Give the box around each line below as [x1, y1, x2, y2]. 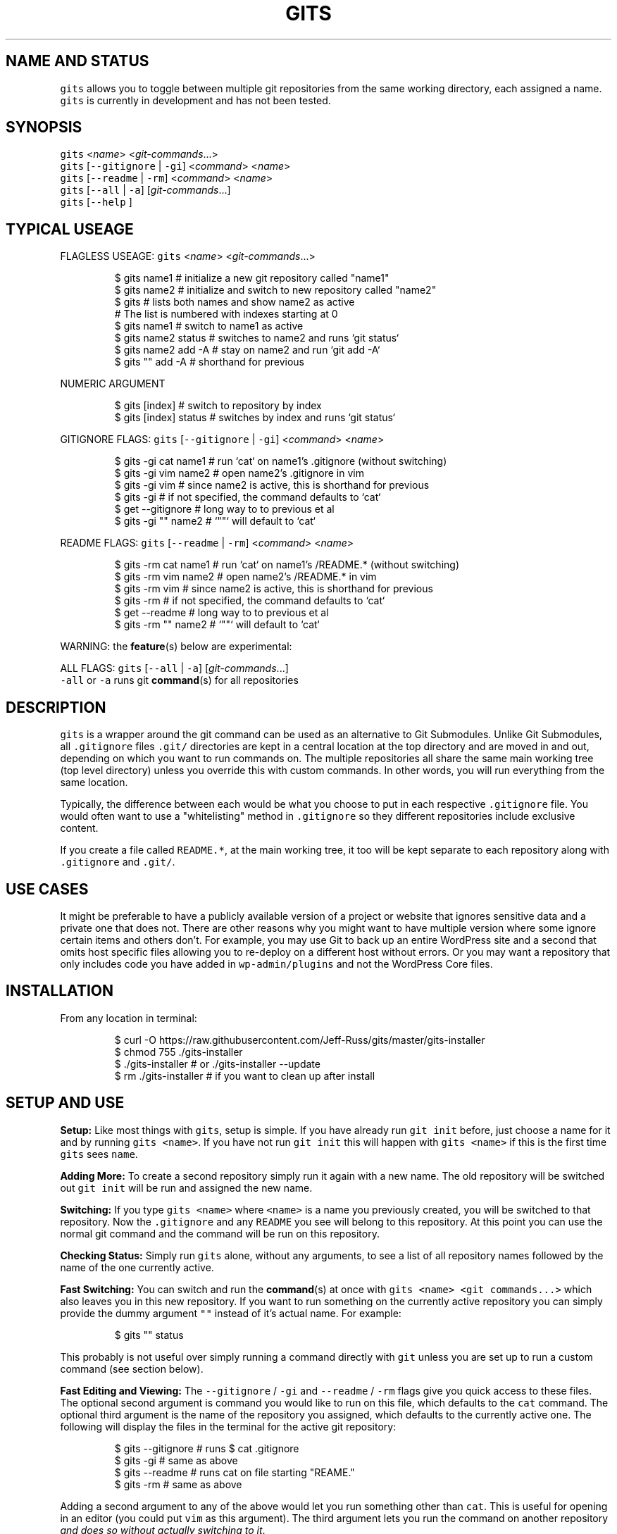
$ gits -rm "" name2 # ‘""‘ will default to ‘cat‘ [114, 618, 320, 631]
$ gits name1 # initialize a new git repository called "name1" [114, 272, 389, 285]
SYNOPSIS [6, 118, 82, 137]
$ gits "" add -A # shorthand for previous [114, 356, 305, 368]
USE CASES [6, 880, 89, 898]
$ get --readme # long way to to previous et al [114, 606, 329, 619]
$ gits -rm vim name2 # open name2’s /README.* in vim [114, 570, 377, 583]
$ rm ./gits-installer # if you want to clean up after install [114, 1069, 375, 1082]
